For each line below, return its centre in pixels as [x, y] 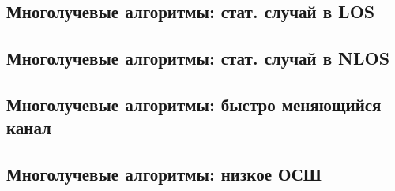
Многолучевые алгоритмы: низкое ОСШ [164, 174]
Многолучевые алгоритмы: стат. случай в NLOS [198, 58]
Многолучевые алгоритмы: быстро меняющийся [194, 104]
